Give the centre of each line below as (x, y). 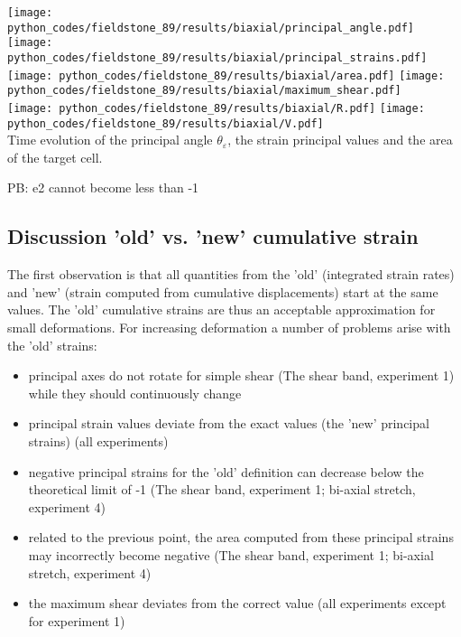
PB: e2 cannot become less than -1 (103, 187)
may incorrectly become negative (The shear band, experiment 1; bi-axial (231, 554)
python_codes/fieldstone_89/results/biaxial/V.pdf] (166, 123)
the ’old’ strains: (52, 345)
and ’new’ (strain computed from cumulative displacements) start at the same (223, 291)
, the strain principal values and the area (340, 140)
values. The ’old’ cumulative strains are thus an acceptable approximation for (221, 309)
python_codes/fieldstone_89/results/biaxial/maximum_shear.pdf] (204, 91)
